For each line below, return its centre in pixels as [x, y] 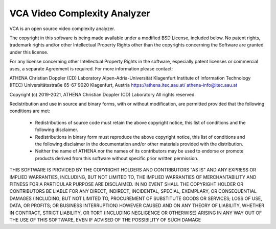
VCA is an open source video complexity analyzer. [62, 29]
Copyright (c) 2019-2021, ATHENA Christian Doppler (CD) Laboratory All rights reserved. [103, 94]
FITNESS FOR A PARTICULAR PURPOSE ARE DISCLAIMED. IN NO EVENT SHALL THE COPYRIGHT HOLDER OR [126, 184]
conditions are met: [30, 111]
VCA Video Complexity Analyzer [80, 13]
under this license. [29, 52]
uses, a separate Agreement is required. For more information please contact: [91, 68]
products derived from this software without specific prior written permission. [117, 158]
